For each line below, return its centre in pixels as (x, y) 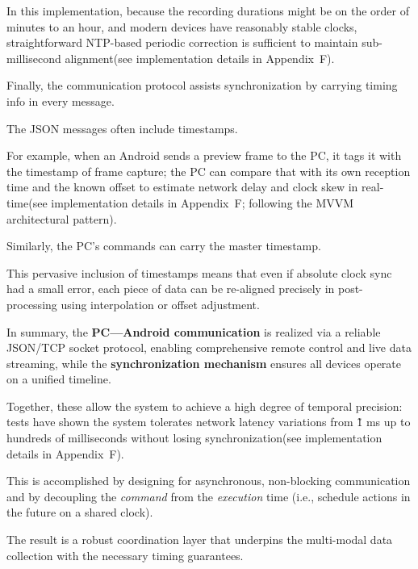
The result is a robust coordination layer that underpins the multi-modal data (200, 540)
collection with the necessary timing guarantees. (125, 555)
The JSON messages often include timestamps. (122, 128)
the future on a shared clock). (80, 512)
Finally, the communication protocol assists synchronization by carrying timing (202, 85)
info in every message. (61, 100)
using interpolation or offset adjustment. (160, 304)
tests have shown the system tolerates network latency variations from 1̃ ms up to (209, 422)
